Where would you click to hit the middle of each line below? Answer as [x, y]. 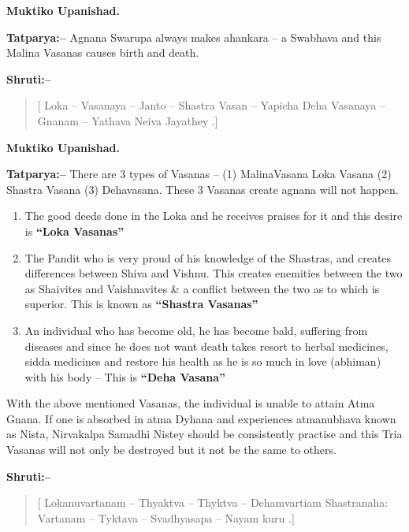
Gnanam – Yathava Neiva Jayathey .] [128, 120]
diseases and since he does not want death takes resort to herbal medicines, [206, 346]
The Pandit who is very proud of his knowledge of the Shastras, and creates [208, 257]
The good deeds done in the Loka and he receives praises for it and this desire [214, 216]
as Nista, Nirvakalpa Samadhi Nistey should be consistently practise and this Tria [204, 434]
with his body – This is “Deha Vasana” [125, 376]
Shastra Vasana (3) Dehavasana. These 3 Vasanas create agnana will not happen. [203, 189]
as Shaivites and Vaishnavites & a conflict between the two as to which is [202, 288]
